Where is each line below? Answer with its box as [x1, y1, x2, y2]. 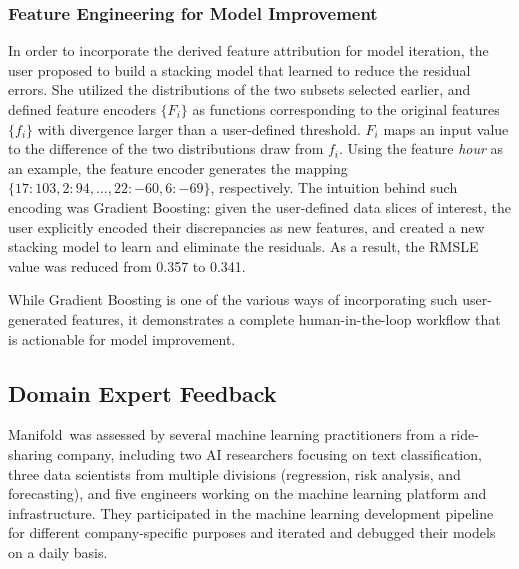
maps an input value [383, 118, 509, 139]
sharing [8, 443, 53, 464]
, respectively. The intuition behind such [210, 177, 458, 198]
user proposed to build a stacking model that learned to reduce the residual [8, 59, 471, 80]
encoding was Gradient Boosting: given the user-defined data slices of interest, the [8, 196, 511, 217]
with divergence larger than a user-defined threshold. [37, 118, 361, 139]
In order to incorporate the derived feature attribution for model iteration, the [8, 40, 489, 61]
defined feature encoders [8, 99, 156, 119]
